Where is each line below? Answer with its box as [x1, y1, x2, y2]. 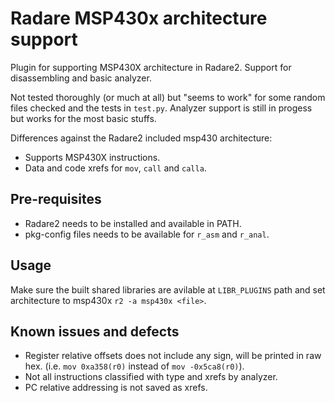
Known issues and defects [10, 323, 180, 340]
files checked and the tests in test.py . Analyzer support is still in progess [10, 102, 313, 114]
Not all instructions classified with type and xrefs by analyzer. [24, 371, 278, 383]
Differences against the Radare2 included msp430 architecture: [10, 132, 273, 144]
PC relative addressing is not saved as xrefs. [24, 382, 208, 394]
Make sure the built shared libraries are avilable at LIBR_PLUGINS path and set [10, 283, 326, 296]
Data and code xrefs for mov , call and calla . [24, 162, 207, 174]
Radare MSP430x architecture [10, 7, 268, 30]
